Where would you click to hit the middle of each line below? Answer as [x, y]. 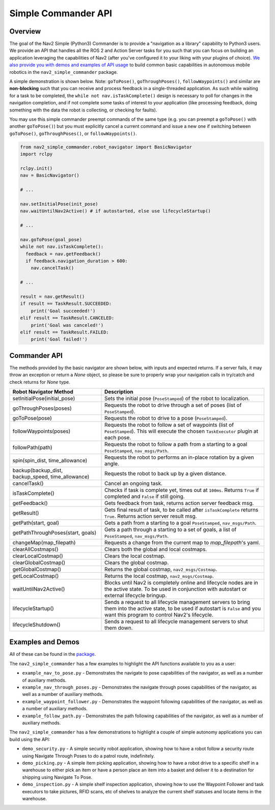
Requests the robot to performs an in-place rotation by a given [179, 457]
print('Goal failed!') [59, 339]
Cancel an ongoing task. [134, 483]
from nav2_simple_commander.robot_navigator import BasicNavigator [106, 147]
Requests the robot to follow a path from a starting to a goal [176, 444]
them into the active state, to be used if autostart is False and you [183, 608]
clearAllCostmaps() [35, 549]
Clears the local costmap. [135, 556]
